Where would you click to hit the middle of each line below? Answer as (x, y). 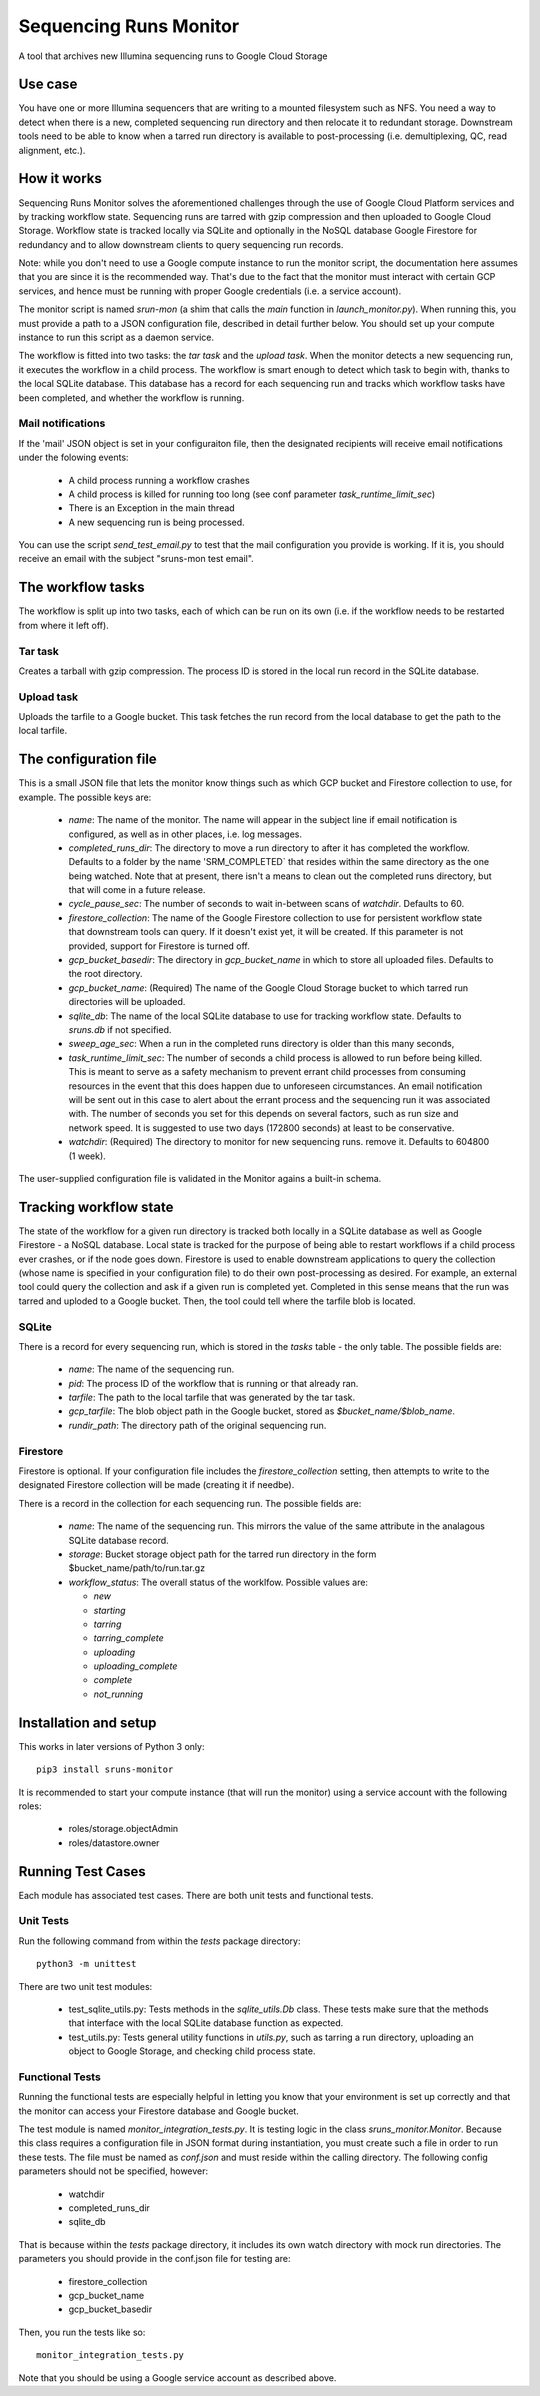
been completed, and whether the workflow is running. (131, 397)
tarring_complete (128, 1638)
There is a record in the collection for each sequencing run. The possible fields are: (190, 1503)
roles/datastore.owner (114, 1842)
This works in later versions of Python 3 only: (111, 1746)
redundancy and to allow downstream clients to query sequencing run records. (181, 244)
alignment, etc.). (52, 150)
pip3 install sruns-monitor (105, 1769)
